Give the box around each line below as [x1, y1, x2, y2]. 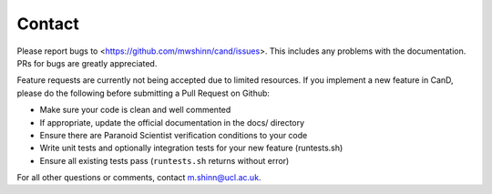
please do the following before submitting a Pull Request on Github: [16, 87, 271, 98]
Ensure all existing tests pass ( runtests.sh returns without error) [39, 155, 290, 166]
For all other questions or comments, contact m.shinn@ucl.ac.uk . [16, 172, 261, 183]
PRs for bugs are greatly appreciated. [16, 57, 158, 68]
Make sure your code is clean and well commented [39, 105, 231, 116]
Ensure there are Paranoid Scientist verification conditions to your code [39, 129, 308, 140]
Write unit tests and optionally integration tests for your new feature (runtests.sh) [39, 142, 343, 154]
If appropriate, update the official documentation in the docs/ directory [39, 117, 305, 128]
